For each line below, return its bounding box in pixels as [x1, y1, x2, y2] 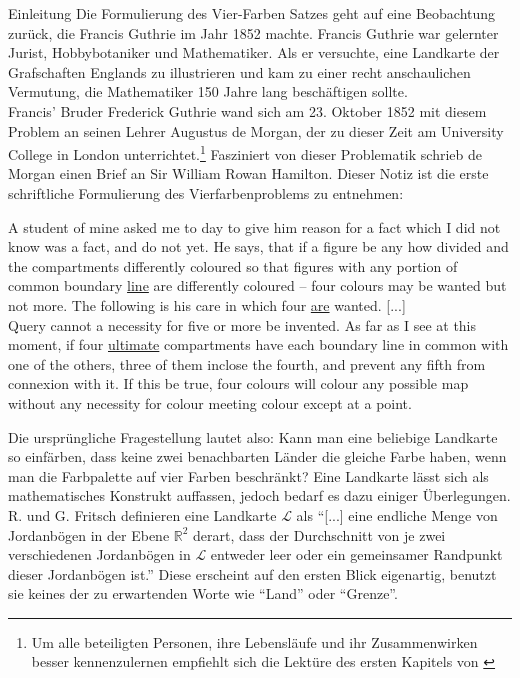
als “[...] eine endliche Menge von [296, 504, 498, 525]
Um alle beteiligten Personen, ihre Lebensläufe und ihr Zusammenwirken [31, 631, 478, 652]
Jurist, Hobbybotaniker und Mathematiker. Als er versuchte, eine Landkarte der [8, 42, 500, 63]
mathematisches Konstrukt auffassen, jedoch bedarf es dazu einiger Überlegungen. [8, 485, 511, 506]
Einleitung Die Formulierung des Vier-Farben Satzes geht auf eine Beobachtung [8, 3, 496, 23]
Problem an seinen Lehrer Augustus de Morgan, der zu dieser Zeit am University [8, 120, 504, 141]
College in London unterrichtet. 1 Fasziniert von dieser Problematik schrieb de [8, 141, 482, 164]
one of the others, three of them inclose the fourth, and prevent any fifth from [8, 353, 486, 374]
